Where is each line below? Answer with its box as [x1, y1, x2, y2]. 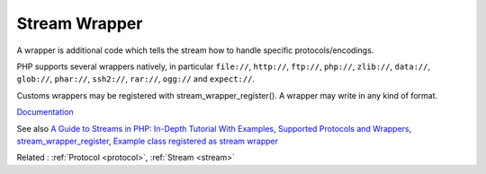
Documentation [16, 107, 74, 117]
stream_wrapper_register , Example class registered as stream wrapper [16, 135, 279, 146]
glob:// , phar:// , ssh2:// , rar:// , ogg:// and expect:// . [16, 74, 256, 84]
